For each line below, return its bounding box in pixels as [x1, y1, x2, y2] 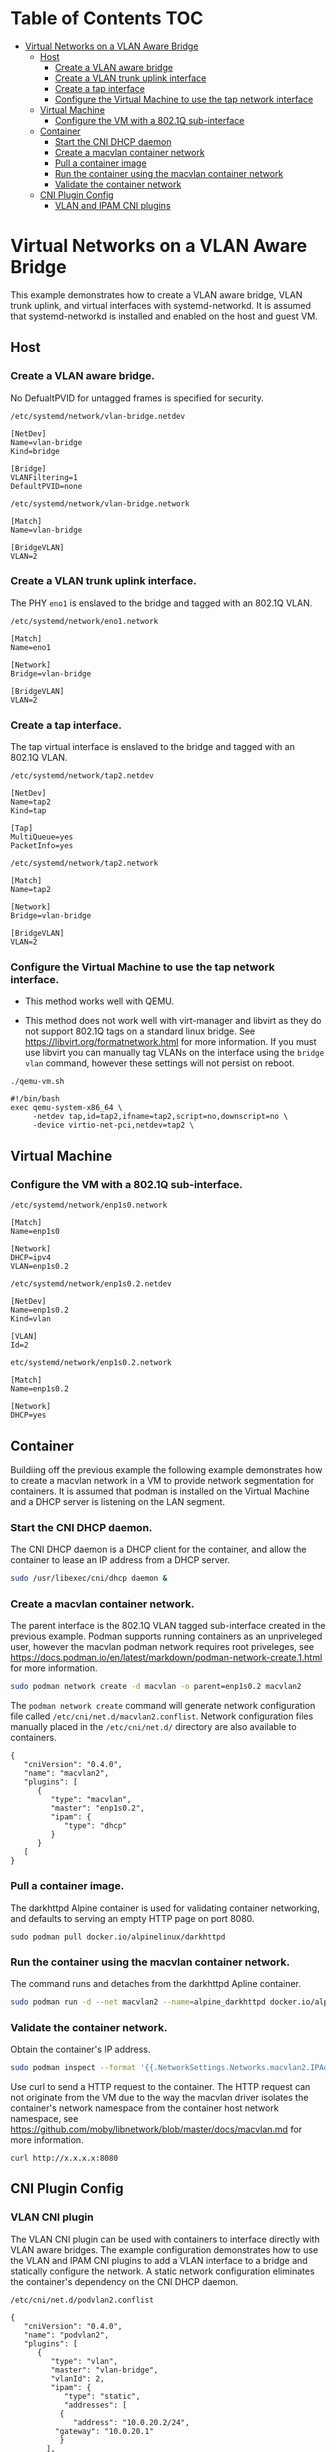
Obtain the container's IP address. [10, 2043, 151, 2056]
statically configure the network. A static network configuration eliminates [10, 2265, 315, 2277]
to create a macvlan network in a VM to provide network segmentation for [10, 1474, 315, 1486]
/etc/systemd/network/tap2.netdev [10, 771, 155, 781]
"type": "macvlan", [50, 1795, 132, 1805]
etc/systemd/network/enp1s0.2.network [10, 1358, 172, 1368]
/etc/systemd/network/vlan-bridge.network [10, 498, 190, 509]
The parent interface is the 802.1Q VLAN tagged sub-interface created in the [10, 1620, 326, 1632]
